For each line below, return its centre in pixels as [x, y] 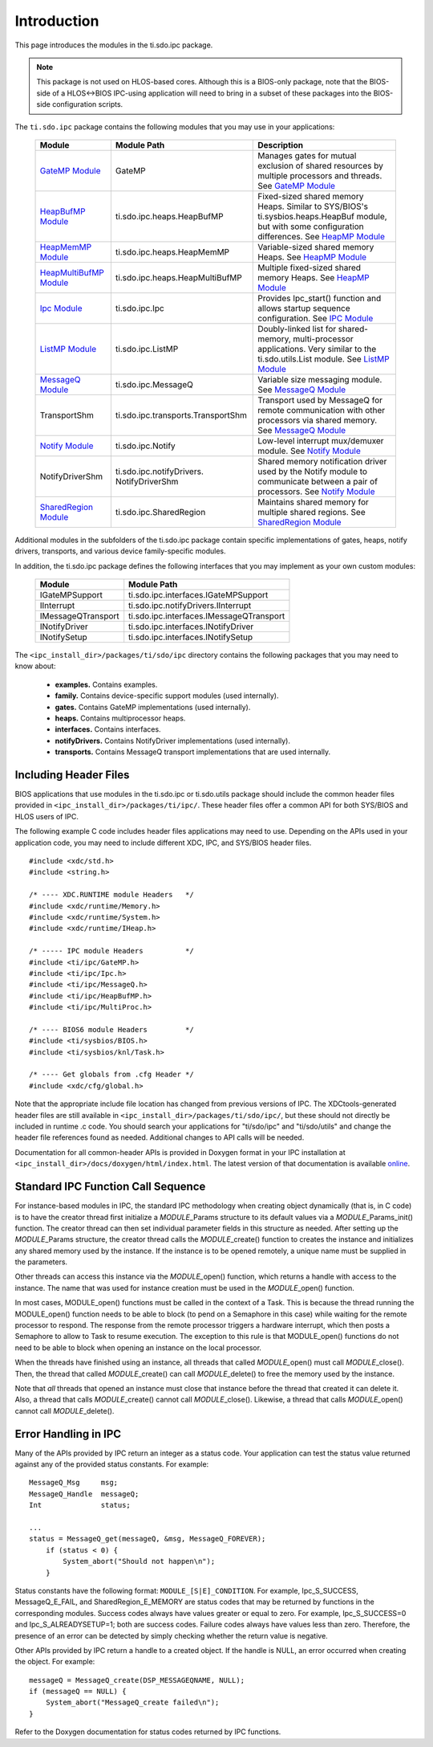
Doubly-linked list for [297, 329]
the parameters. [41, 1262]
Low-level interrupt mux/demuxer [321, 440]
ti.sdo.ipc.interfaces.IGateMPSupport [198, 595]
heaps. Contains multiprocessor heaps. [120, 718]
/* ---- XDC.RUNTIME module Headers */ [111, 895]
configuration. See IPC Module [316, 318]
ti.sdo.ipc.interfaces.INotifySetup [191, 637]
